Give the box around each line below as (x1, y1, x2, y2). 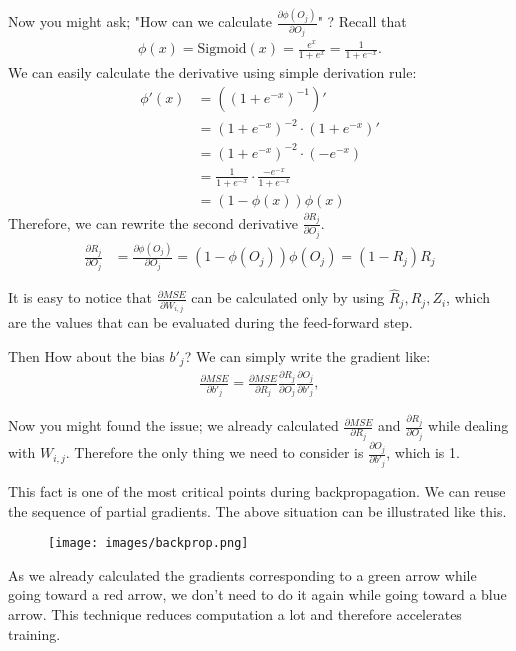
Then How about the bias (8, 345, 165, 366)
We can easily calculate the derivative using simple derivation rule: (8, 62, 417, 83)
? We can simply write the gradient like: (184, 345, 431, 366)
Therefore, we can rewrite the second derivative (8, 212, 298, 233)
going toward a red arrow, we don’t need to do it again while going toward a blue (8, 584, 507, 605)
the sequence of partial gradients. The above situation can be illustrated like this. (8, 500, 507, 521)
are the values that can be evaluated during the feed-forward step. (8, 312, 413, 333)
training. (8, 623, 61, 644)
